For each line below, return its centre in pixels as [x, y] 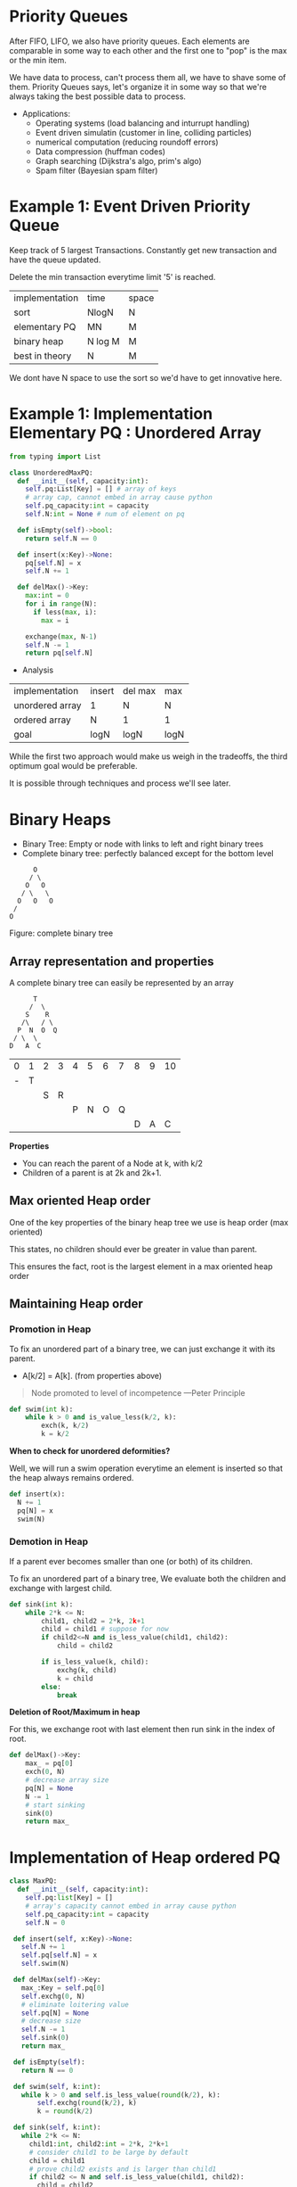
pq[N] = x [35, 1510]
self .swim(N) [45, 1964]
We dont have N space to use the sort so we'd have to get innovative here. [146, 377]
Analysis [38, 670]
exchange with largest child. [61, 1588]
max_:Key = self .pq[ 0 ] [63, 1988]
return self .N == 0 [61, 538]
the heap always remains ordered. [72, 1478]
